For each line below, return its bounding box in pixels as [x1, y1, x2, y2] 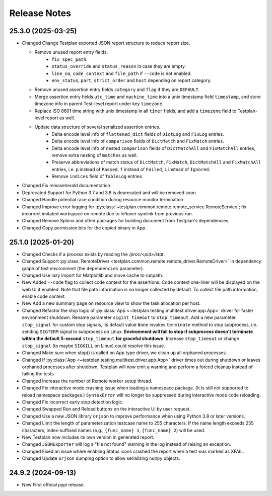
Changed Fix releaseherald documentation [22, 183, 111, 189]
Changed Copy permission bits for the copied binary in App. [22, 224, 147, 231]
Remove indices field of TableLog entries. [51, 174, 144, 180]
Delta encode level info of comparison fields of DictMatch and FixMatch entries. [51, 138, 224, 144]
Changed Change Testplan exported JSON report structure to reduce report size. [22, 40, 190, 46]
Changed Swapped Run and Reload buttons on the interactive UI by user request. [22, 406, 191, 412]
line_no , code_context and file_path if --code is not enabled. [51, 70, 192, 76]
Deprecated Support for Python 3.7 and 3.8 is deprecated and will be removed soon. [22, 189, 197, 196]
